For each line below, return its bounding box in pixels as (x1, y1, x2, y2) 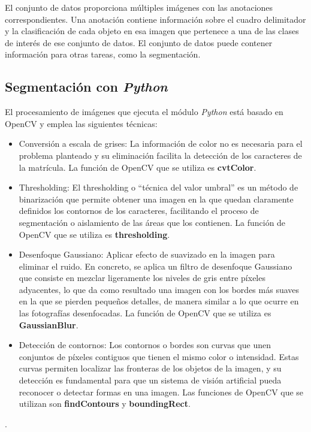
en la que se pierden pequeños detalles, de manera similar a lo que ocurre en (19, 295, 299, 307)
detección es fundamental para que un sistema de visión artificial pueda (19, 374, 282, 386)
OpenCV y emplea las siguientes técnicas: (5, 117, 158, 129)
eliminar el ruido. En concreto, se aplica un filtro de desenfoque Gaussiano (19, 259, 292, 272)
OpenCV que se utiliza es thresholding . (19, 228, 170, 240)
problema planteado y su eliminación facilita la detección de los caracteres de (19, 149, 302, 161)
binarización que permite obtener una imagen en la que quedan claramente (19, 192, 294, 205)
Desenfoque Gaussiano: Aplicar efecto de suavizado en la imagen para (19, 248, 275, 261)
